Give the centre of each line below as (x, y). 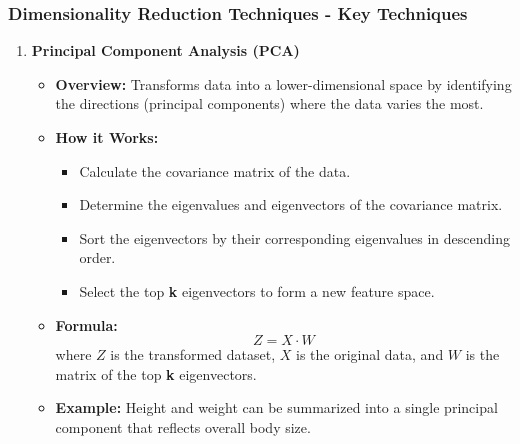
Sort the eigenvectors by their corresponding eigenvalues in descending (295, 237)
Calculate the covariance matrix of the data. (215, 170)
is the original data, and (370, 354)
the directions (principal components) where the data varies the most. (269, 103)
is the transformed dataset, (193, 354)
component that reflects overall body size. (183, 426)
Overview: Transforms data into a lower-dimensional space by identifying (283, 83)
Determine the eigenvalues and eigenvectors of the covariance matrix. (291, 204)
